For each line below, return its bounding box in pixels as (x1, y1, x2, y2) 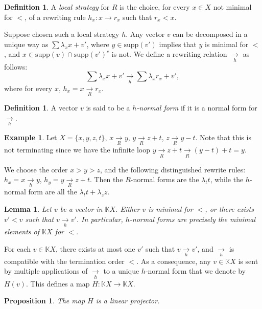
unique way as (4, 38, 49, 49)
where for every (4, 82, 53, 93)
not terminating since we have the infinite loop (4, 144, 150, 155)
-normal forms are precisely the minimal (129, 213, 256, 224)
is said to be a (86, 102, 130, 113)
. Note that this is (195, 131, 251, 142)
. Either (115, 204, 140, 214)
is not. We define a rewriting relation (111, 49, 227, 59)
